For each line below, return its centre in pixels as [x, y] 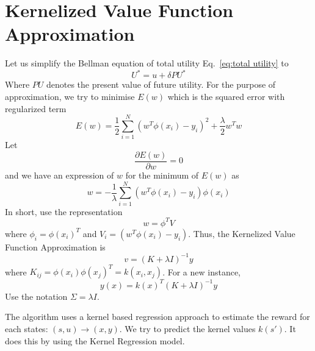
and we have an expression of [60, 175]
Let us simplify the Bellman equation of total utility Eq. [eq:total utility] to [147, 63]
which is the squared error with [226, 96]
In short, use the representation [64, 211]
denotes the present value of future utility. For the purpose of [161, 84]
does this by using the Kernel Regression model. [95, 340]
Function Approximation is [55, 246]
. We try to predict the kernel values [187, 329]
